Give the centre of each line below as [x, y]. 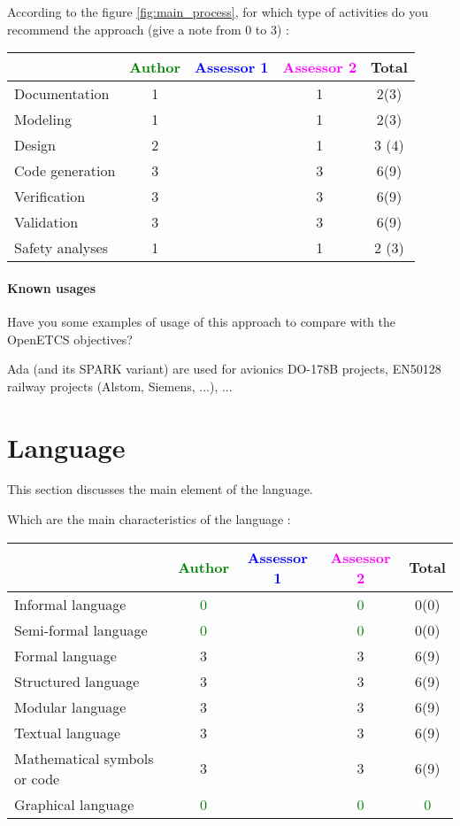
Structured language [77, 681]
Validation [46, 222]
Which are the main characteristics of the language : [149, 519]
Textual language [68, 732]
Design [35, 145]
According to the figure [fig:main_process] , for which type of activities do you [218, 12]
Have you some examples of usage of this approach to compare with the [201, 321]
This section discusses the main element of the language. [160, 489]
